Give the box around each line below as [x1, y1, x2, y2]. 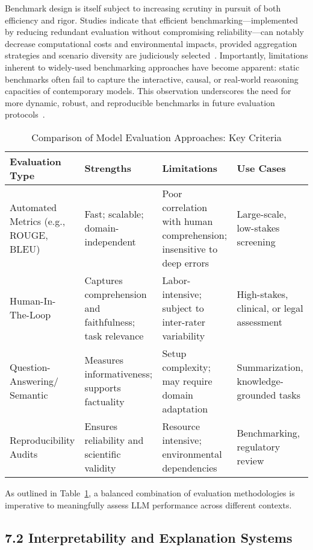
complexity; [162, 359, 211, 374]
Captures [84, 273, 123, 287]
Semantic [10, 387, 48, 402]
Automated [10, 200, 57, 214]
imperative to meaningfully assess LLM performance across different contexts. [5, 498, 292, 511]
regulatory [237, 440, 280, 454]
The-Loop [10, 308, 51, 322]
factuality [84, 394, 125, 409]
